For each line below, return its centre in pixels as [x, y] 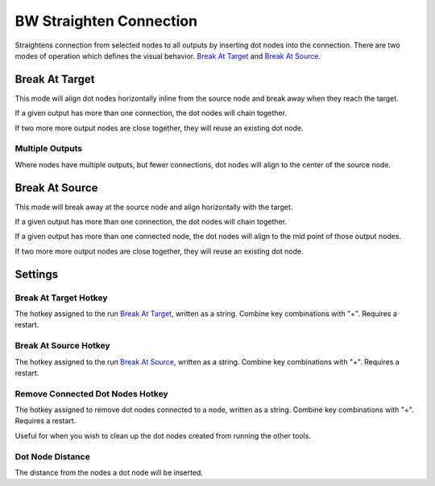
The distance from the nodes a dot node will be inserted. [109, 472]
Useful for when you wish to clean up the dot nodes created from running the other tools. [163, 435]
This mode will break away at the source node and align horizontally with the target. [154, 207]
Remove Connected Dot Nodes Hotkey [91, 393]
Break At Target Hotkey [61, 298]
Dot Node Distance [52, 456]
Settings [37, 274]
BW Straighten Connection [106, 21]
